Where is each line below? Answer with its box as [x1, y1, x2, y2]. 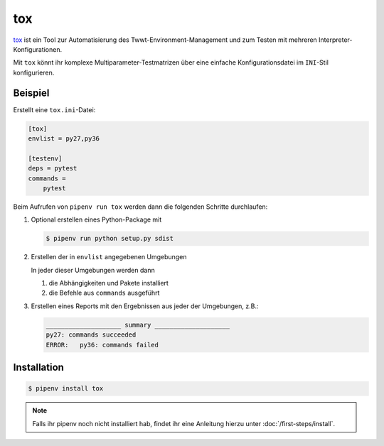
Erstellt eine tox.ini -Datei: [13, 105, 96, 114]
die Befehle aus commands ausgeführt [48, 288, 160, 298]
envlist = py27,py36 [28, 135, 100, 142]
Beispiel [13, 87, 50, 99]
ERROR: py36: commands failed [46, 341, 159, 349]
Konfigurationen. [13, 45, 63, 53]
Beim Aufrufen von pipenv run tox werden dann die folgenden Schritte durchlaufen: [13, 202, 268, 211]
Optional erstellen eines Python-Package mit [31, 215, 162, 224]
